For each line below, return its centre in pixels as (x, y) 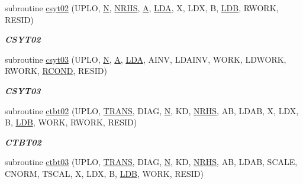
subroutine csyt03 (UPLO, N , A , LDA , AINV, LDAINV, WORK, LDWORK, (146, 59)
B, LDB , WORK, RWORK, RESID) (71, 122)
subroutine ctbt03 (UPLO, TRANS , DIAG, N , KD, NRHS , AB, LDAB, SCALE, (151, 162)
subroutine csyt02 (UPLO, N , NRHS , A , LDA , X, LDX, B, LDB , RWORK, (142, 8)
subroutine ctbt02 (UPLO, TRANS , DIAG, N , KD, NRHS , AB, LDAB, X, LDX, (152, 110)
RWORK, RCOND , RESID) (56, 71)
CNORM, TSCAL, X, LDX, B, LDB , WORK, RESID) (104, 173)
